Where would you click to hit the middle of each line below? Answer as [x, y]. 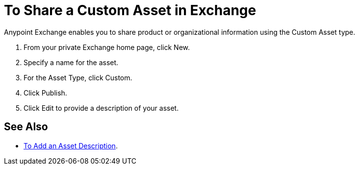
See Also [26, 127]
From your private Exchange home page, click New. [107, 47]
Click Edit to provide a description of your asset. [101, 108]
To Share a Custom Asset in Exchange [130, 10]
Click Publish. [45, 93]
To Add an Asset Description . [71, 145]
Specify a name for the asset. [71, 62]
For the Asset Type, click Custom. [78, 77]
